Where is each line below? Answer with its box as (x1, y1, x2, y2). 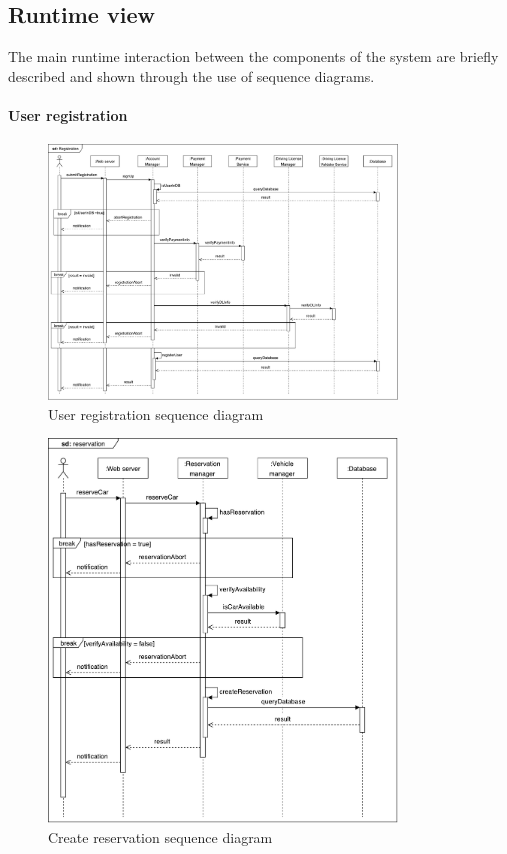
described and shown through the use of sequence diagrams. (8, 65, 375, 86)
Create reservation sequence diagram (48, 826, 273, 847)
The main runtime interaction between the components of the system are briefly (8, 46, 499, 67)
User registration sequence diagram (48, 403, 264, 424)
